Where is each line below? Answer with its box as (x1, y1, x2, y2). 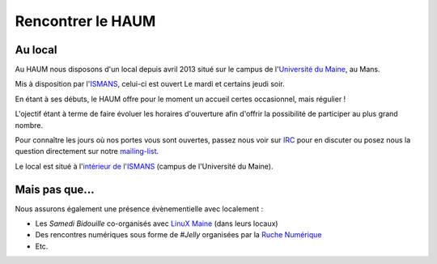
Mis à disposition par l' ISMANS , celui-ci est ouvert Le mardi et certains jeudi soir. (15, 79, 285, 89)
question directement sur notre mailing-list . (15, 147, 159, 156)
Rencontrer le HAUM (15, 12, 156, 30)
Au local (15, 43, 57, 57)
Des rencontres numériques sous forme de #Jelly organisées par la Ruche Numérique (35, 230, 322, 240)
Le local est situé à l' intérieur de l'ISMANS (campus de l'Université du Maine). (15, 161, 274, 171)
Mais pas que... (15, 182, 95, 196)
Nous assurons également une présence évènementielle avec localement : (15, 203, 263, 214)
